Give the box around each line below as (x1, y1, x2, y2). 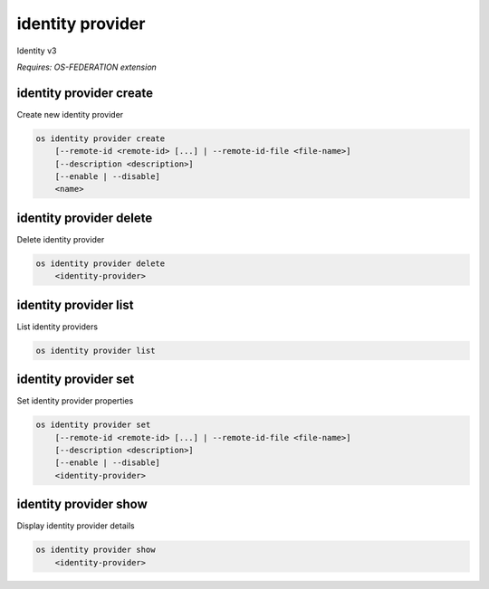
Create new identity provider (16, 109, 124, 119)
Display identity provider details (16, 520, 135, 531)
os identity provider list (35, 345, 156, 356)
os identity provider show (35, 545, 156, 556)
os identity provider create (35, 133, 166, 144)
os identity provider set (35, 420, 151, 430)
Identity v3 (16, 45, 57, 56)
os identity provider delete (35, 258, 166, 269)
